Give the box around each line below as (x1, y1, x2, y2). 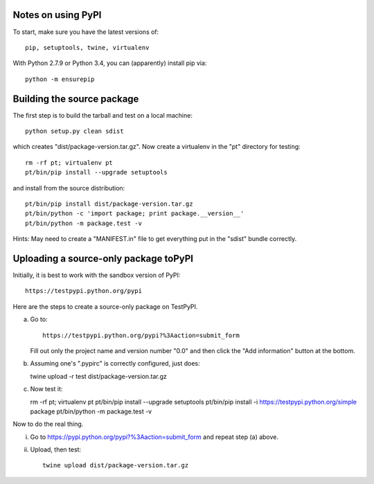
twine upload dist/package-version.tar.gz (42, 461, 189, 469)
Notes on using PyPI (12, 9, 102, 21)
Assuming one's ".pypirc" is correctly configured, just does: (30, 359, 200, 368)
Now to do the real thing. (12, 420, 84, 429)
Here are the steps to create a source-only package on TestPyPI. (12, 302, 198, 311)
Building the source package (12, 93, 139, 105)
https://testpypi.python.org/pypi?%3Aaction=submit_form (42, 331, 240, 339)
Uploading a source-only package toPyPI (12, 253, 194, 265)
